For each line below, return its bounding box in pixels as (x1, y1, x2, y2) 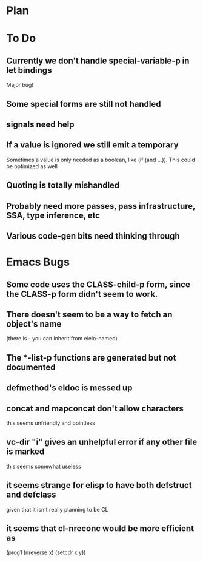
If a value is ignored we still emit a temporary (6, 140, 179, 151)
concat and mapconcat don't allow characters (6, 403, 184, 413)
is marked (6, 447, 45, 457)
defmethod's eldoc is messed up (6, 383, 133, 393)
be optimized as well (6, 162, 58, 170)
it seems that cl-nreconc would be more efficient (6, 523, 195, 533)
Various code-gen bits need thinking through (6, 231, 180, 241)
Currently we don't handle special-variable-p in (6, 55, 190, 66)
